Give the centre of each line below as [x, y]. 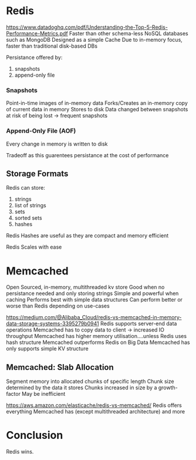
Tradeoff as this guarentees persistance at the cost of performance [87, 155]
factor [13, 394]
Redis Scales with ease [34, 247]
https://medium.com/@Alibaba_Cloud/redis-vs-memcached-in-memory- [94, 317]
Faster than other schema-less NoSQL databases [129, 33]
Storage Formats [37, 173]
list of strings [31, 206]
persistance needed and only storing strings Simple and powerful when [92, 293]
